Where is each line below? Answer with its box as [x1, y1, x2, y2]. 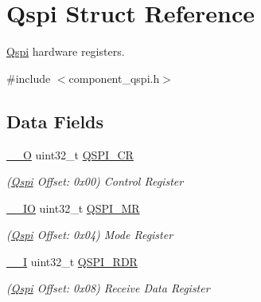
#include [6, 69, 51, 86]
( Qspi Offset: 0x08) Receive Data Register [6, 280, 210, 296]
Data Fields [6, 108, 104, 133]
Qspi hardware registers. [6, 43, 125, 60]
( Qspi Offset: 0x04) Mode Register [6, 226, 173, 243]
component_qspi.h [68, 69, 160, 86]
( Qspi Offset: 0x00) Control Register [6, 173, 184, 190]
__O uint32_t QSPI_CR [6, 146, 134, 163]
